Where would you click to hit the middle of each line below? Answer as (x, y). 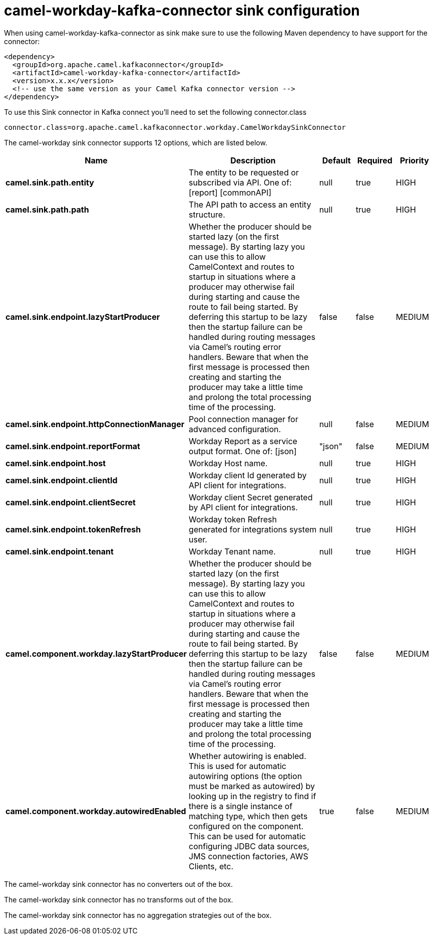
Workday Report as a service (243, 441)
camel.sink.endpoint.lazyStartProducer (83, 317)
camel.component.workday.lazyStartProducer (96, 653)
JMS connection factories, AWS (249, 856)
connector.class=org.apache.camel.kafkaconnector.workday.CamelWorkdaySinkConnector (175, 127)
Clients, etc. (211, 866)
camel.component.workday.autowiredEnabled (96, 811)
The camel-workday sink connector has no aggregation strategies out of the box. (138, 915)
